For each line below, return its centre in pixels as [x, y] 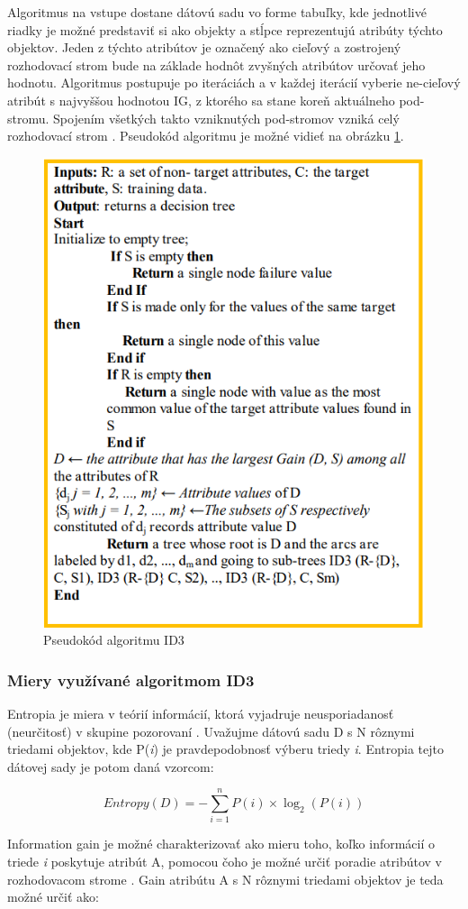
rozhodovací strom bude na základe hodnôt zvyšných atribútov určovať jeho [216, 64]
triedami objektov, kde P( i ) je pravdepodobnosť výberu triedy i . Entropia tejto [226, 749]
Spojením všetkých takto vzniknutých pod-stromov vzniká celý [226, 118]
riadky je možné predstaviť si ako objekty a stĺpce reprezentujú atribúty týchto [225, 29]
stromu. [28, 118]
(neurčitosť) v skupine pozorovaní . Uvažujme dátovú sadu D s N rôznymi [211, 731]
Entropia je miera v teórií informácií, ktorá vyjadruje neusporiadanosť [201, 713]
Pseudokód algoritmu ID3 [114, 640]
